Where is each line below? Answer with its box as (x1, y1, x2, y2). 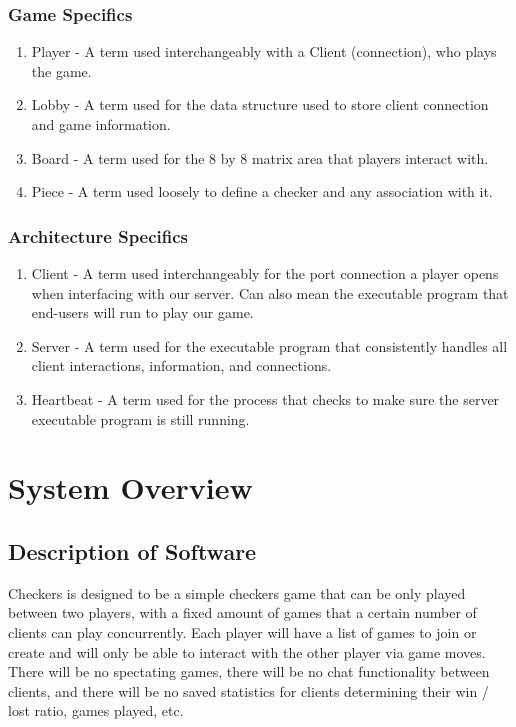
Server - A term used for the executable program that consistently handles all (31, 335, 508, 356)
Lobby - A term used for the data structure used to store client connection (31, 94, 489, 115)
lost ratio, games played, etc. (8, 700, 184, 721)
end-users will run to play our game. (31, 302, 254, 323)
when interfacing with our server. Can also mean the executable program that (31, 282, 509, 303)
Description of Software (8, 535, 257, 566)
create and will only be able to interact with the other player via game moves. (8, 641, 486, 662)
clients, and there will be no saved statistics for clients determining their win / (8, 680, 489, 701)
